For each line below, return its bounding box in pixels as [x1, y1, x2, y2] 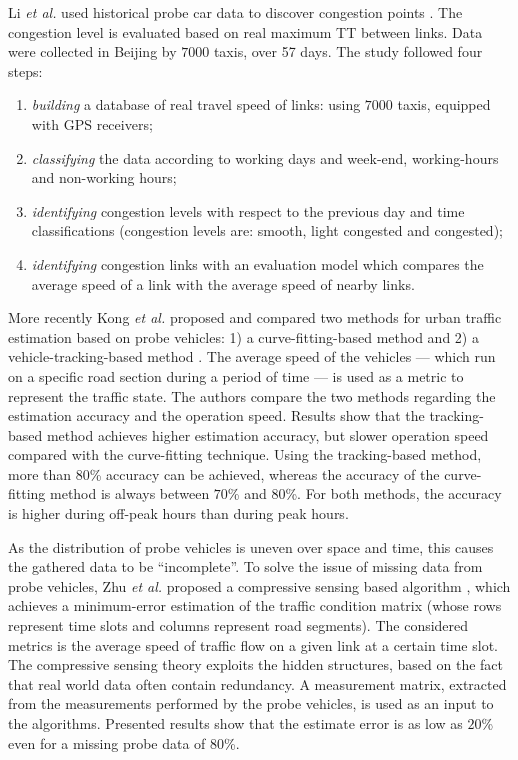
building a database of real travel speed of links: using [31, 94, 361, 115]
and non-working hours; [31, 167, 177, 188]
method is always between [50, 483, 210, 504]
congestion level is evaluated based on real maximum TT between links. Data [8, 21, 483, 42]
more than [8, 463, 72, 484]
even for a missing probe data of [8, 732, 206, 753]
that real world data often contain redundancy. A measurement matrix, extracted [8, 673, 507, 694]
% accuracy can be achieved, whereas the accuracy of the [89, 463, 440, 484]
